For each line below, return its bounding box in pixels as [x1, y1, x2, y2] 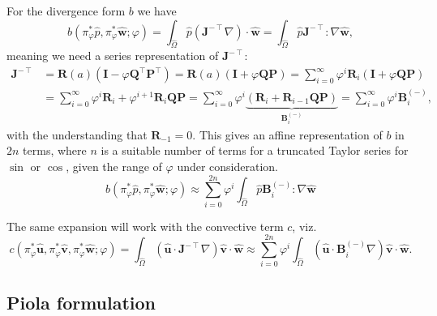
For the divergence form [6, 2, 126, 19]
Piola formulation [6, 289, 156, 314]
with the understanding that [6, 126, 148, 143]
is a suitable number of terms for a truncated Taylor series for [101, 142, 409, 159]
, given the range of [66, 158, 162, 175]
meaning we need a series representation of [6, 47, 219, 64]
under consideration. [177, 158, 279, 175]
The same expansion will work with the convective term [6, 217, 284, 234]
